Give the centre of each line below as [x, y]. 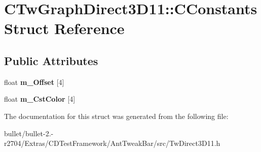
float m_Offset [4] [34, 82]
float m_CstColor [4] [40, 99]
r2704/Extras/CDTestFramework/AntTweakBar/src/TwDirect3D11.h [112, 143]
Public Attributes [51, 60]
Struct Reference [64, 28]
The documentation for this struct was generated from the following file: [116, 116]
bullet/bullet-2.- [29, 133]
